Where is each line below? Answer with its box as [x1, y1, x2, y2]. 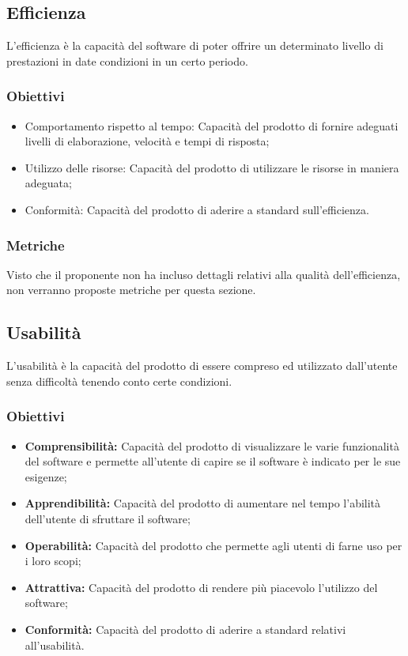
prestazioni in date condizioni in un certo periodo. [6, 52, 248, 69]
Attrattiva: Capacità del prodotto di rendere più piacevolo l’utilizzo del [25, 579, 378, 595]
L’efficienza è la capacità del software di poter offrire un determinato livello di [6, 37, 383, 54]
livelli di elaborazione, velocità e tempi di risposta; [25, 133, 270, 149]
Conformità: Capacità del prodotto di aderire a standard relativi [25, 620, 346, 637]
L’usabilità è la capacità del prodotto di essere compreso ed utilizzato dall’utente [6, 357, 398, 374]
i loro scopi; [25, 552, 81, 569]
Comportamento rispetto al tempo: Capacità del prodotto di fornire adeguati [25, 117, 399, 134]
